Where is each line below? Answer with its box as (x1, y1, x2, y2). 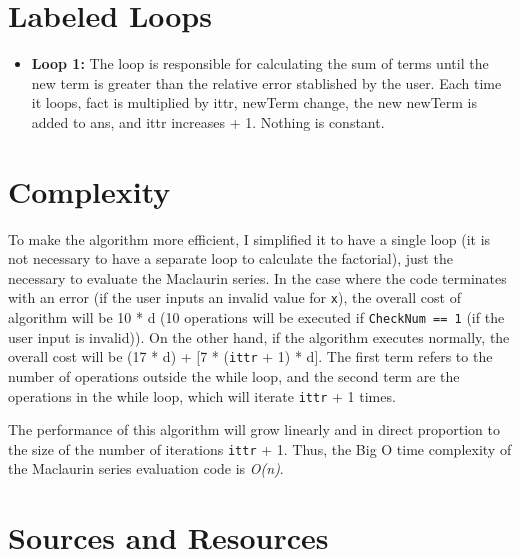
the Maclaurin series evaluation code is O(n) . (8, 458, 284, 479)
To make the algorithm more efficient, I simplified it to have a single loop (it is (8, 228, 491, 249)
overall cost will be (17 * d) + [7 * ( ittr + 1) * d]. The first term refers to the (8, 346, 493, 367)
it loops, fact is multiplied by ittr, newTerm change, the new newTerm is (31, 92, 478, 113)
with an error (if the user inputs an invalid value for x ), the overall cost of (8, 287, 461, 308)
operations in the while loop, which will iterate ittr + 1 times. (8, 385, 396, 406)
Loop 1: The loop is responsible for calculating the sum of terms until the (31, 53, 489, 74)
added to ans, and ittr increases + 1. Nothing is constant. (31, 111, 385, 132)
